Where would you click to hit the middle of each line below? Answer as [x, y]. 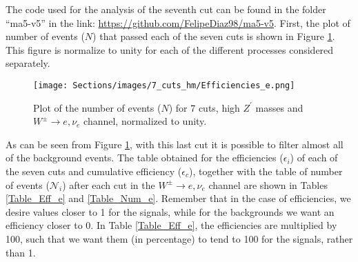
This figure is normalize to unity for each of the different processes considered [170, 49]
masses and [279, 107]
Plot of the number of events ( [97, 107]
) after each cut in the [109, 184]
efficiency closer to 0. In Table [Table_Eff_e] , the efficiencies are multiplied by [171, 225]
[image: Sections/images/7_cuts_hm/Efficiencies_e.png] [164, 85]
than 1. [21, 252]
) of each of [314, 158]
